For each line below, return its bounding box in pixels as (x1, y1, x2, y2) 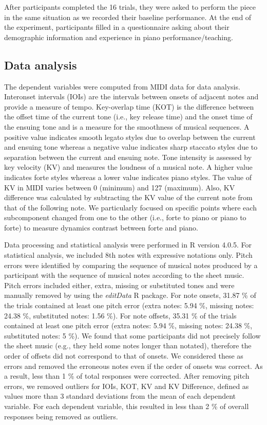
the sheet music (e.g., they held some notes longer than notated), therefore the (4, 340, 252, 351)
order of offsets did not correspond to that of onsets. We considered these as (4, 350, 243, 361)
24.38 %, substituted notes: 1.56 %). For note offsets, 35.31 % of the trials (4, 310, 237, 321)
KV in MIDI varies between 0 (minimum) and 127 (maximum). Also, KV (4, 182, 235, 192)
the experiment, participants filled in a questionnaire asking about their (4, 22, 230, 32)
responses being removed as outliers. (4, 411, 118, 421)
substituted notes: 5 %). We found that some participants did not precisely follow (4, 330, 261, 341)
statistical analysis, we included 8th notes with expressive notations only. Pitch (4, 250, 253, 260)
